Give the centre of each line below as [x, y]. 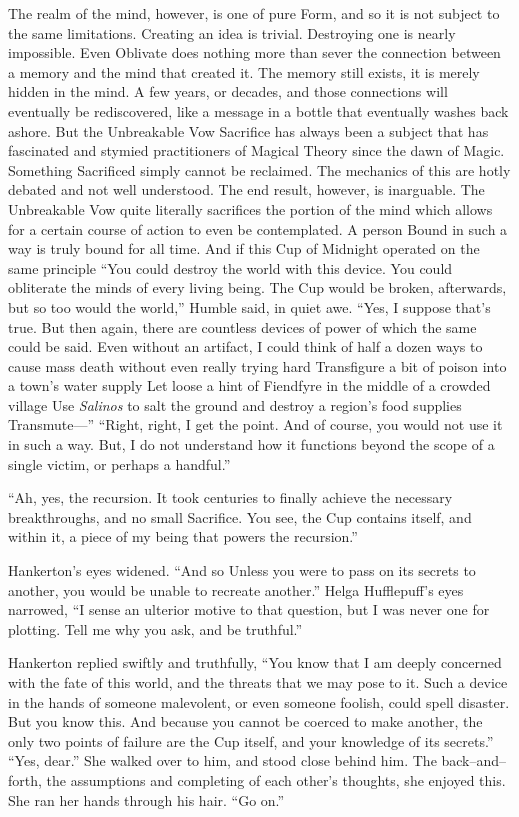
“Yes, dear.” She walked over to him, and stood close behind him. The [222, 760]
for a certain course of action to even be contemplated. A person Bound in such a [258, 228]
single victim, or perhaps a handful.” [119, 463]
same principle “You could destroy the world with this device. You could [230, 267]
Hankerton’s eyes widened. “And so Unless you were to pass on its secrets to [242, 570]
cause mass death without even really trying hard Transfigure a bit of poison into [257, 365]
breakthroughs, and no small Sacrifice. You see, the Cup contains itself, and [240, 516]
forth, [25, 779]
